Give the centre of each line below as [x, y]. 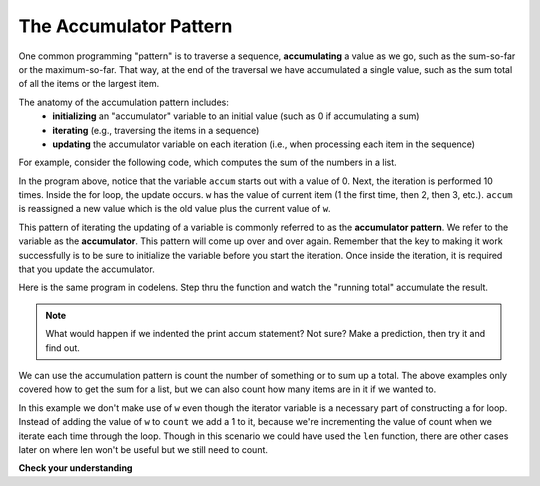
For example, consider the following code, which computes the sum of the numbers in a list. [207, 162]
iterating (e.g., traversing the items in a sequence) [156, 130]
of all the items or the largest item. [89, 84]
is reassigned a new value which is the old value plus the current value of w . [174, 209]
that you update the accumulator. [86, 269]
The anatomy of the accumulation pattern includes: [124, 102]
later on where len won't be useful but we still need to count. [143, 449]
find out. [62, 347]
